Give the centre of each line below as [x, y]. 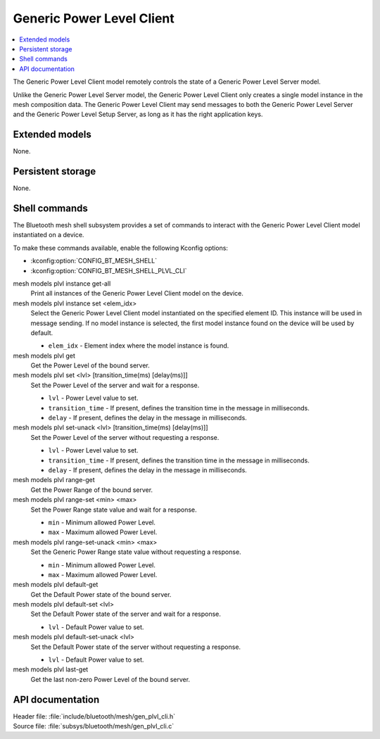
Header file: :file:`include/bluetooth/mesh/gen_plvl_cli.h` [94, 716]
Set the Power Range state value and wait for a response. [114, 510]
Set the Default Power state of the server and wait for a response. [126, 614]
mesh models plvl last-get [51, 669]
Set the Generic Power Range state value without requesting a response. [136, 552]
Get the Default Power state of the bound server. [101, 594]
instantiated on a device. [49, 235]
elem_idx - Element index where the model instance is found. [139, 346]
